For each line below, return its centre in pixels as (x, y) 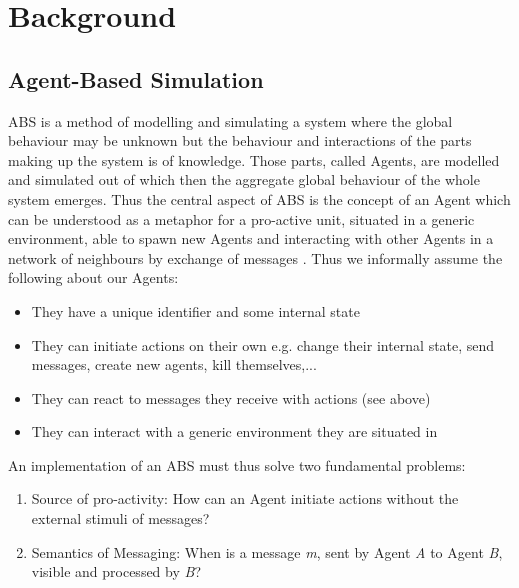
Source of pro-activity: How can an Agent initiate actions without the (245, 498)
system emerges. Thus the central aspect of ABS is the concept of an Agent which (259, 198)
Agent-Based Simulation (136, 78)
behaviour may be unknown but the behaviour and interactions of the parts (240, 140)
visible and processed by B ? (116, 571)
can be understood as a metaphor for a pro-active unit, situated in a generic (241, 218)
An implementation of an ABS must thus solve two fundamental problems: (237, 464)
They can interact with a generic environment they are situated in (234, 431)
